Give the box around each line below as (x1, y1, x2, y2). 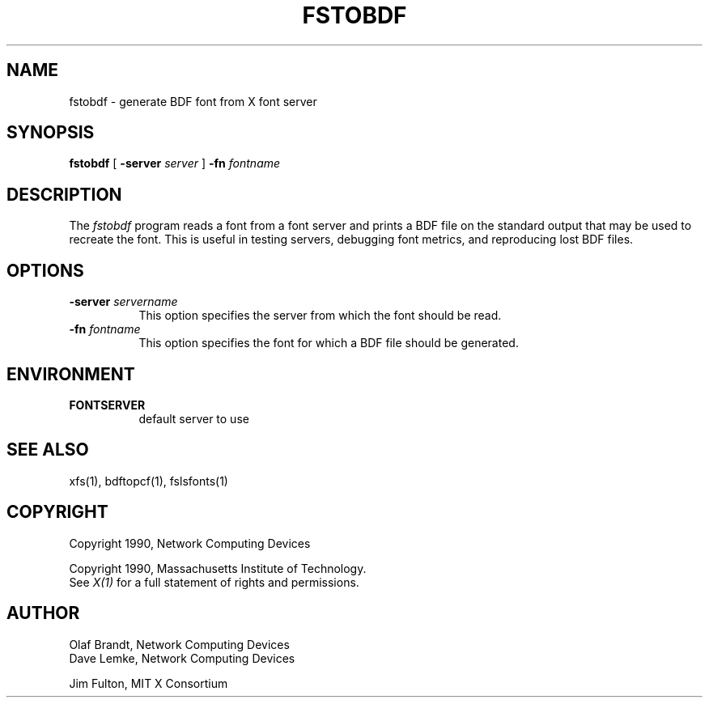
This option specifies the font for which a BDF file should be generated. (138, 336, 519, 350)
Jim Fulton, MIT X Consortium (69, 676, 228, 690)
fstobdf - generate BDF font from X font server (69, 94, 317, 108)
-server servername (69, 295, 178, 309)
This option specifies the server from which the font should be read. (138, 308, 502, 323)
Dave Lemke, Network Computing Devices (69, 651, 295, 665)
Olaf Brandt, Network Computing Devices (69, 637, 290, 651)
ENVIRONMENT (6, 363, 135, 384)
